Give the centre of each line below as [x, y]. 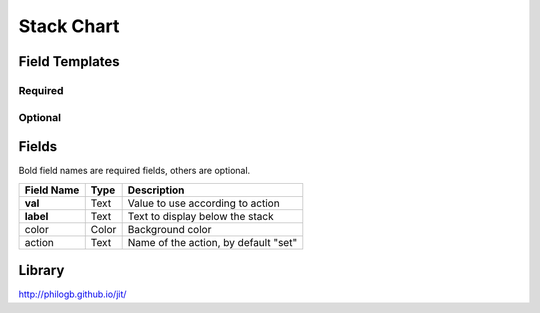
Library [41, 270]
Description [156, 190]
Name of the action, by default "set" [212, 242]
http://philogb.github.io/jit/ [72, 294]
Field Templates [69, 61]
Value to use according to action [203, 203]
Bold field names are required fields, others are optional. [134, 171]
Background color [169, 229]
